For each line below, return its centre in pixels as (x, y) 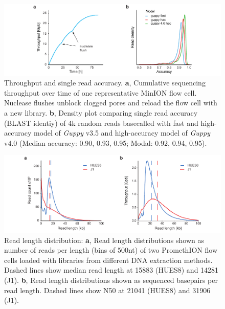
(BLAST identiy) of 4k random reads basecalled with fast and (101, 123)
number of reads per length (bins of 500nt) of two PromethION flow (111, 250)
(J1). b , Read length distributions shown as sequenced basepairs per (111, 280)
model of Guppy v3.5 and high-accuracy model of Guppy (122, 133)
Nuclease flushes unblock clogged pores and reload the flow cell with (111, 103)
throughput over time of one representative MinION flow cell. (100, 92)
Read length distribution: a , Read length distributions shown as (104, 240)
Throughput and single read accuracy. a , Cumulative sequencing (105, 83)
